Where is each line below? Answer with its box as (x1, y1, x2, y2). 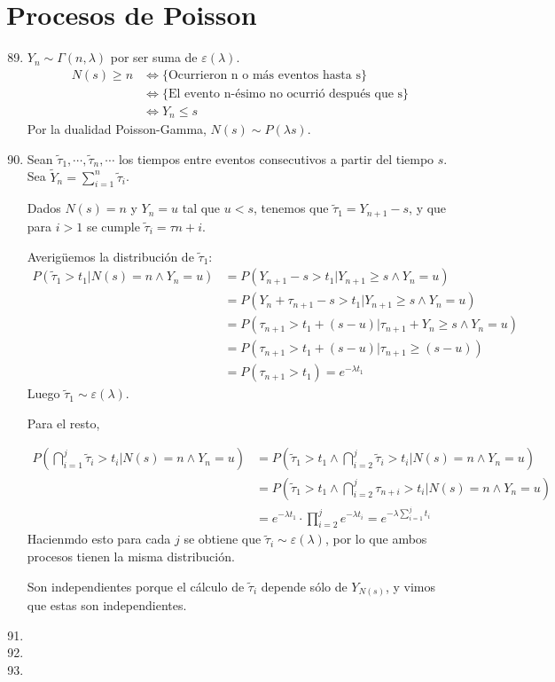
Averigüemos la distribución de (27, 247, 194, 265)
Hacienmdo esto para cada (27, 529, 171, 548)
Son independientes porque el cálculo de (27, 576, 245, 595)
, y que (409, 199, 447, 217)
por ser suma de (110, 48, 198, 67)
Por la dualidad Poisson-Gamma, (27, 120, 207, 138)
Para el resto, (27, 413, 100, 432)
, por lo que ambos (324, 529, 427, 548)
